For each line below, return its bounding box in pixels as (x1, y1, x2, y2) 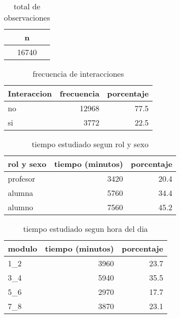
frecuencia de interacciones (32, 68, 124, 79)
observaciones (4, 12, 50, 23)
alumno (8, 201, 33, 213)
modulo (8, 243, 37, 254)
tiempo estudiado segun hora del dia (23, 223, 148, 234)
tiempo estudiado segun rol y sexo (31, 138, 149, 150)
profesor (8, 173, 35, 184)
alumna (8, 187, 33, 198)
